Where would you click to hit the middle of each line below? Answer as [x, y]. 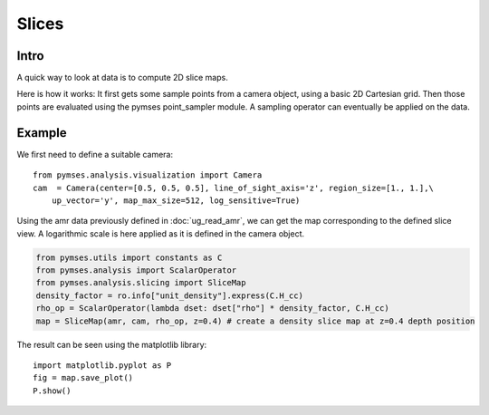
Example [42, 133]
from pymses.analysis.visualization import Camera [148, 175]
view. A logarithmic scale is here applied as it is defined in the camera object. [161, 233]
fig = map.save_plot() [83, 378]
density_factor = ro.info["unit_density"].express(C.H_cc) [169, 295]
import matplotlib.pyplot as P [102, 366]
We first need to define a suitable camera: [95, 154]
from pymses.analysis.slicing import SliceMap [141, 283]
